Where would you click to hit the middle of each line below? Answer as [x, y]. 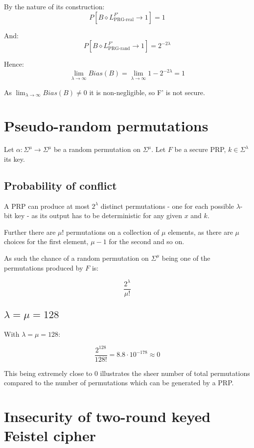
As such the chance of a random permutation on [76, 258]
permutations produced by [44, 267]
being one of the [186, 258]
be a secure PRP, [200, 149]
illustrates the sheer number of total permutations [175, 373]
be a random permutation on [97, 149]
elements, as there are [200, 232]
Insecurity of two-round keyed [107, 416]
